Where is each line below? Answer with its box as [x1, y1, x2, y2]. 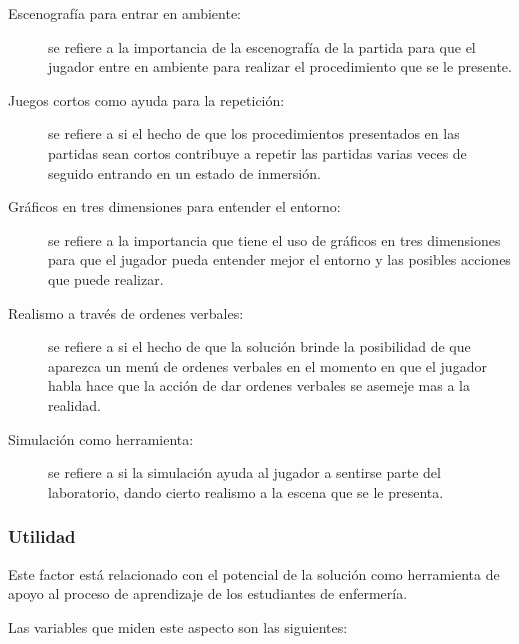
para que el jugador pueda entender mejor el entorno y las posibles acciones [48, 249, 511, 270]
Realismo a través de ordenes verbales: [8, 302, 244, 323]
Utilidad [8, 524, 76, 549]
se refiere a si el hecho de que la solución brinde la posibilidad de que [48, 336, 471, 357]
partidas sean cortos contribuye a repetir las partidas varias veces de [48, 142, 467, 163]
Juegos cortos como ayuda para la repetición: [8, 89, 285, 110]
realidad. [48, 394, 101, 415]
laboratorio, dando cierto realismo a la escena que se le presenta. [48, 481, 444, 502]
